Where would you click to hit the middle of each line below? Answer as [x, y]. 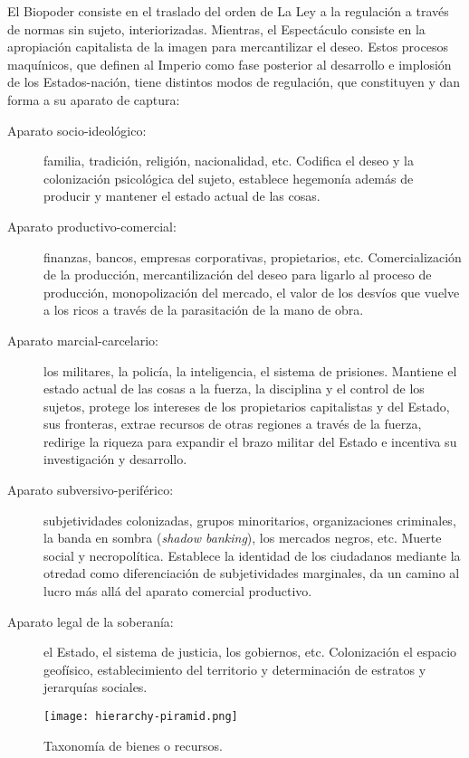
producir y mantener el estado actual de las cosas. [182, 196]
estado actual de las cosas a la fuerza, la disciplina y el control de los [234, 388]
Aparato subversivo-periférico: [91, 490]
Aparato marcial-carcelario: [83, 340]
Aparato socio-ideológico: [77, 130]
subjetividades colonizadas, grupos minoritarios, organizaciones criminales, [250, 520]
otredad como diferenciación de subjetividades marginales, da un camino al [252, 573]
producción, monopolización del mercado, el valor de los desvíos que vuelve [252, 292]
